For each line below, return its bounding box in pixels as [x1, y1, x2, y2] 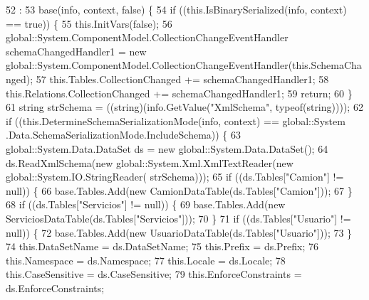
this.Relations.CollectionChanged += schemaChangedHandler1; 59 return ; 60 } [6, 85, 353, 100]
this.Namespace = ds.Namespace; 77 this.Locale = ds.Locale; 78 [6, 252, 286, 267]
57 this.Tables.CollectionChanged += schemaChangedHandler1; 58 [36, 71, 329, 86]
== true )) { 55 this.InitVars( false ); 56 [6, 16, 172, 31]
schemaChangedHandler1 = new [6, 43, 147, 58]
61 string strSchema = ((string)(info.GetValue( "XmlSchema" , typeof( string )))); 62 [6, 100, 363, 114]
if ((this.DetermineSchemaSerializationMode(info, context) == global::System [6, 113, 345, 128]
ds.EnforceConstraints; [6, 280, 105, 295]
